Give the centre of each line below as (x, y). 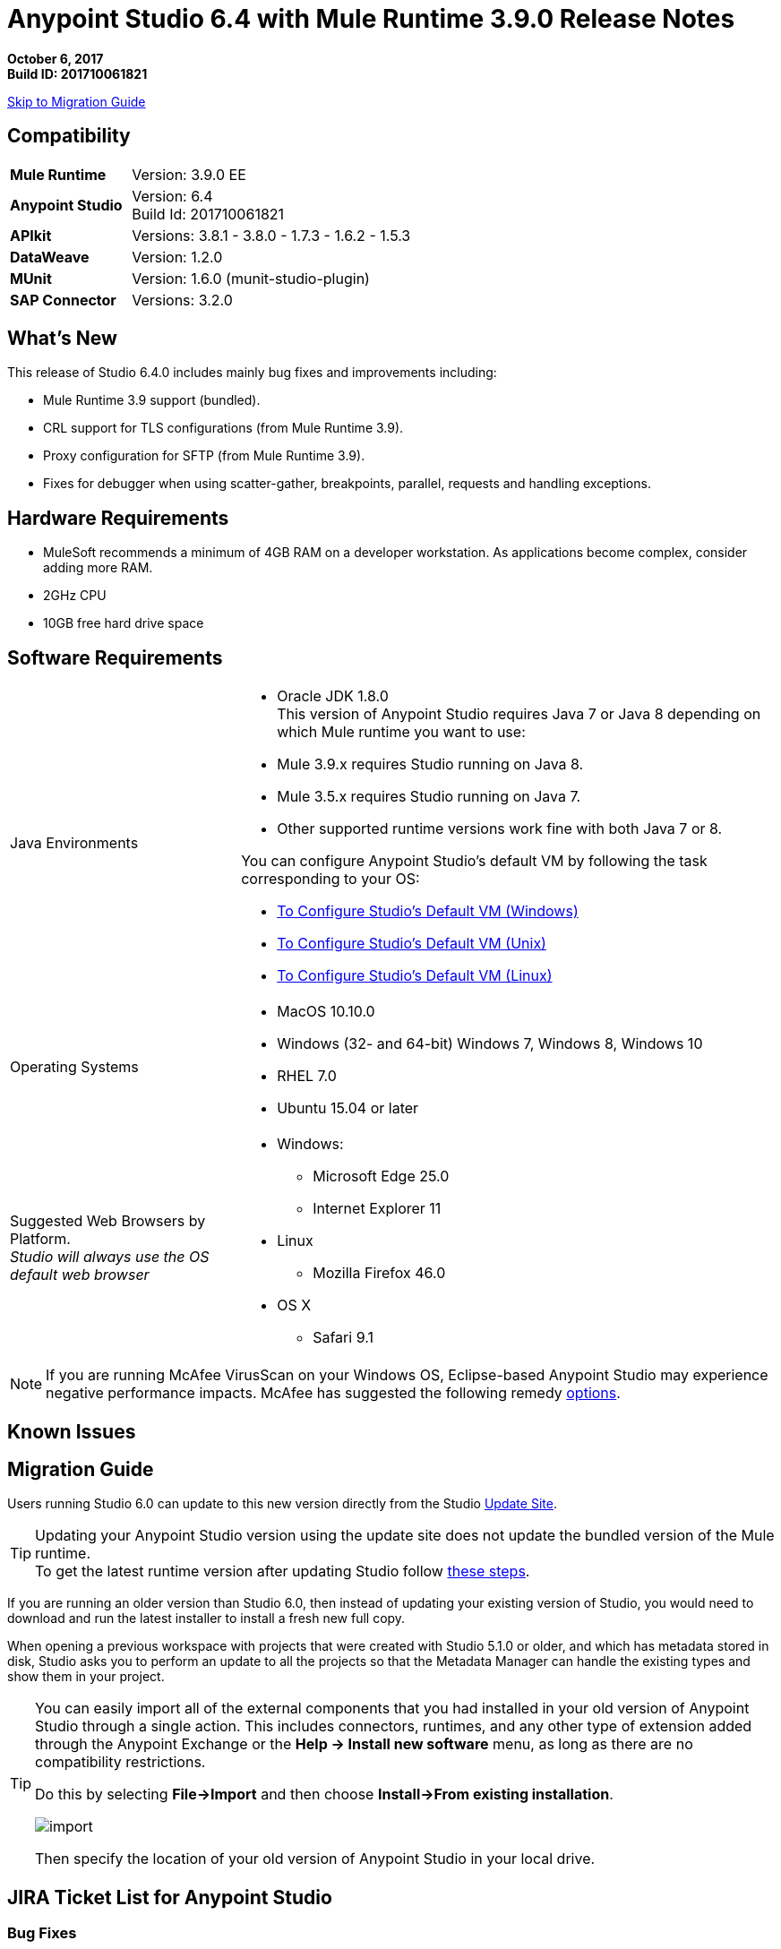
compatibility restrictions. (120, 1762)
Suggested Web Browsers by (108, 1221)
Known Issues (72, 1431)
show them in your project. (86, 1677)
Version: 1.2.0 (177, 257)
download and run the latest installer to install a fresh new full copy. (206, 1618)
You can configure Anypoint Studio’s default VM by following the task (474, 861)
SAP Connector (63, 300)
